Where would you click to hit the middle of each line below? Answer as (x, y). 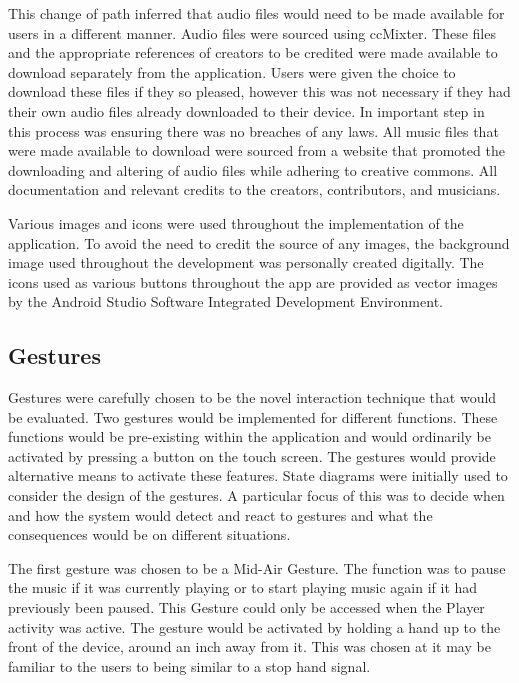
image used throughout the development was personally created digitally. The (246, 262)
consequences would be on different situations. (149, 534)
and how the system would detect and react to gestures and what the (220, 514)
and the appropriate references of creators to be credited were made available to (253, 52)
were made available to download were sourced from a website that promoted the (256, 150)
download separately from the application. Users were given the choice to (232, 71)
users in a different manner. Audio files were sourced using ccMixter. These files (252, 32)
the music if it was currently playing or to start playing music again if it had (243, 587)
